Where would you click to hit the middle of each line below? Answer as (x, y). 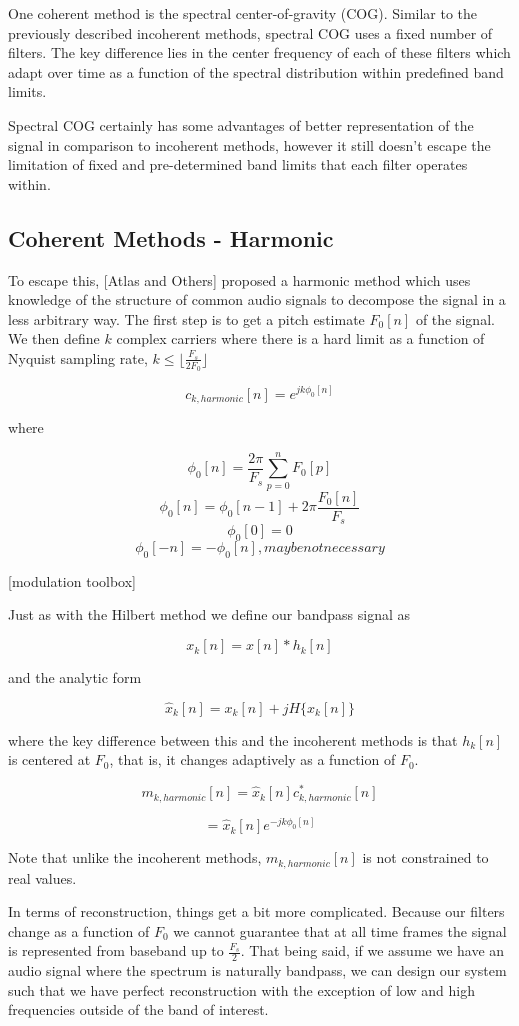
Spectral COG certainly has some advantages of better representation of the (241, 124)
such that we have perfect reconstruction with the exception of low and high (241, 989)
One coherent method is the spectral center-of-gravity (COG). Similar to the (243, 13)
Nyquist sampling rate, (78, 357)
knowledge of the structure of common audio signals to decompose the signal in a (257, 299)
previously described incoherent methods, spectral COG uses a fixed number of (250, 32)
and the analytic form (75, 677)
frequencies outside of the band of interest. (138, 1009)
